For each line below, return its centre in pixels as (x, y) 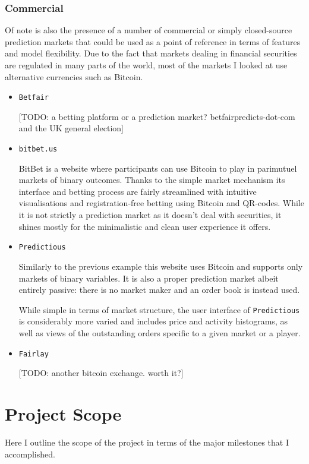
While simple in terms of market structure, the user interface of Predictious (159, 309)
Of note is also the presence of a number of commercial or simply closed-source (149, 30)
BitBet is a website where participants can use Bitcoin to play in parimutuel (158, 168)
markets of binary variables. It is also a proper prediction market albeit (149, 278)
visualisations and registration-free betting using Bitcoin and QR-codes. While (161, 203)
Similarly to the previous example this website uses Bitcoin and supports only (161, 266)
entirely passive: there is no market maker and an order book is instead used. (159, 290)
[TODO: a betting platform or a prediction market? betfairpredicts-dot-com (157, 116)
